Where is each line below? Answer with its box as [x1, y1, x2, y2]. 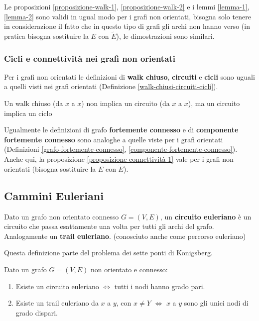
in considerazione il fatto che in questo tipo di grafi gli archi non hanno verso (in [4, 21, 250, 31]
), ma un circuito [188, 98, 240, 108]
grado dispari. [15, 307, 58, 318]
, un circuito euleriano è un [160, 211, 252, 221]
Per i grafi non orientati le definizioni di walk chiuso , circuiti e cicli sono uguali [4, 71, 255, 82]
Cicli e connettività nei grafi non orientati [4, 52, 175, 64]
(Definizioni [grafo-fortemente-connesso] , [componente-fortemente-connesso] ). [4, 144, 238, 154]
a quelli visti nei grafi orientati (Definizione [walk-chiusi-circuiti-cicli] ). [4, 81, 218, 92]
